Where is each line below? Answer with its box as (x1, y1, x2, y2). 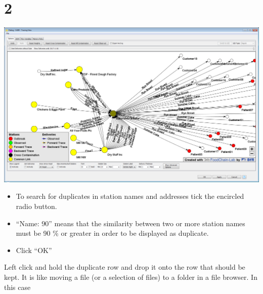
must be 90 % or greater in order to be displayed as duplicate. (16, 228, 209, 238)
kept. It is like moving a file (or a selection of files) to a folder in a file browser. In (4, 271, 257, 282)
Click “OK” (16, 244, 52, 255)
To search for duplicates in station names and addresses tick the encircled (16, 191, 244, 201)
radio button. (16, 200, 57, 211)
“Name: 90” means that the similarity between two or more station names (16, 218, 245, 228)
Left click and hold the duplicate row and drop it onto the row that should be (4, 262, 245, 272)
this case (4, 281, 31, 292)
